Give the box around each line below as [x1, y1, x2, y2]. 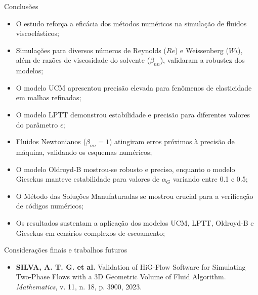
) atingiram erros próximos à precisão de [109, 136, 235, 147]
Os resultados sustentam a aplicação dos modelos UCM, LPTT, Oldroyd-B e [16, 217, 254, 228]
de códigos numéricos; [16, 200, 83, 211]
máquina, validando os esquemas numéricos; [16, 146, 152, 157]
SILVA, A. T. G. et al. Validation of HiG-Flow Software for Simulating [16, 261, 246, 272]
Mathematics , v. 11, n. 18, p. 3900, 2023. [16, 281, 142, 291]
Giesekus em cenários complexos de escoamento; [16, 227, 165, 238]
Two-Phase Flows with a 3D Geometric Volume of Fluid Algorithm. [16, 271, 226, 282]
